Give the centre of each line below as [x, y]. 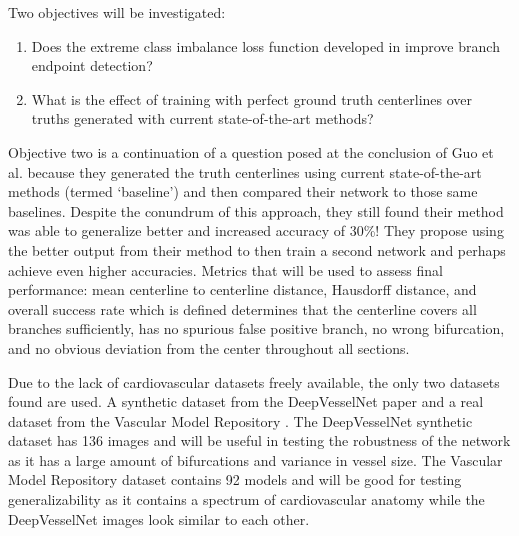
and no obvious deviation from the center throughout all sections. [209, 347]
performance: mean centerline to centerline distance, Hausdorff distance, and [242, 289]
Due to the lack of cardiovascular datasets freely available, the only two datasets [254, 381]
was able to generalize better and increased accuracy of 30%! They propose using [256, 230]
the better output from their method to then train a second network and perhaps [257, 249]
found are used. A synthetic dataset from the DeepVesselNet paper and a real [246, 401]
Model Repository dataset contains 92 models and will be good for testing [235, 479]
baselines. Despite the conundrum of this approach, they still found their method [256, 210]
